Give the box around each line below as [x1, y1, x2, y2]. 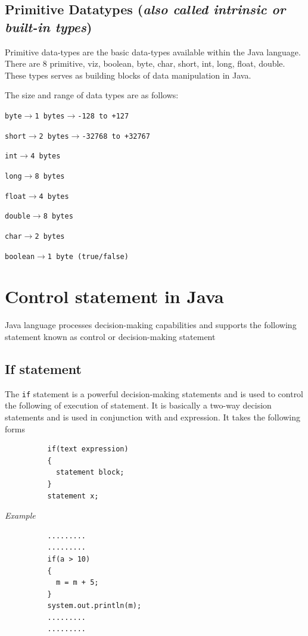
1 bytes [35, 111, 65, 120]
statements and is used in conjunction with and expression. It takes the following [5, 410, 301, 423]
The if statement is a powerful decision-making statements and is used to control [5, 387, 304, 400]
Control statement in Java [5, 284, 224, 308]
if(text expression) [47, 445, 129, 454]
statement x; [47, 491, 99, 500]
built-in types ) [5, 17, 92, 36]
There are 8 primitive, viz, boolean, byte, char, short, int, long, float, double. [5, 57, 285, 70]
